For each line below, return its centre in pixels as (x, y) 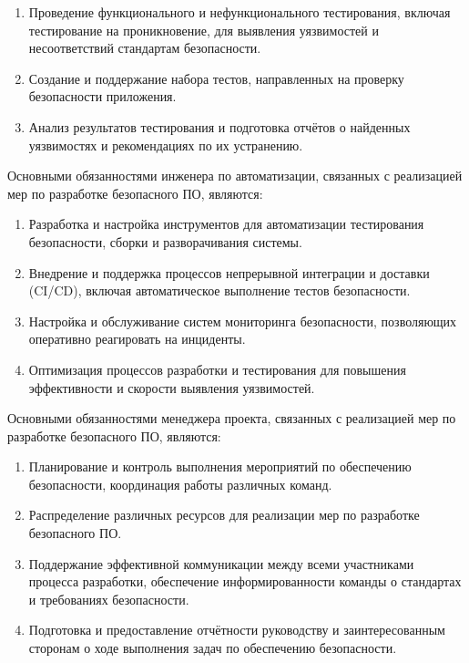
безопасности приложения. (102, 96)
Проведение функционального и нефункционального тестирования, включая (240, 12)
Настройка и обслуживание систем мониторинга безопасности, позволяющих (243, 321)
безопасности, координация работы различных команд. (180, 484)
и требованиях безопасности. (109, 599)
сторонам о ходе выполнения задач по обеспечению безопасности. (213, 648)
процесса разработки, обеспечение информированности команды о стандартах (245, 581)
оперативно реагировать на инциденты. (137, 339)
